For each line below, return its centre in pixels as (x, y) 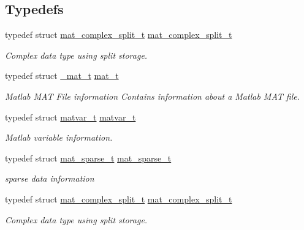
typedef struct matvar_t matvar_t (70, 117)
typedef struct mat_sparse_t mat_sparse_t (88, 158)
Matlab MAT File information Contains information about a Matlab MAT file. (152, 96)
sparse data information (50, 178)
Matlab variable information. (59, 137)
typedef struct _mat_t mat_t (62, 76)
